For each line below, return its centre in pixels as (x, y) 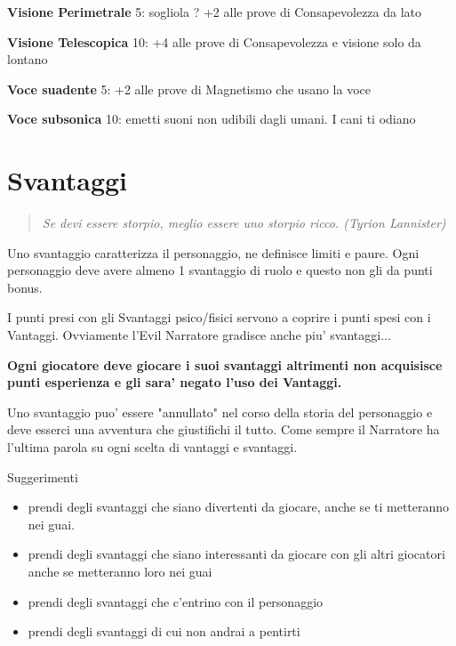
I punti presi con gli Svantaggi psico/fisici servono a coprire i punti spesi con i (219, 317)
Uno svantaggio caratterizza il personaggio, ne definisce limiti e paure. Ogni (213, 252)
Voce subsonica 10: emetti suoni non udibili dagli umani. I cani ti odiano (212, 119)
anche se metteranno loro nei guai (120, 571)
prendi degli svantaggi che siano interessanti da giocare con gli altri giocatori (236, 554)
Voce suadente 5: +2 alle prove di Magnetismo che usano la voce (189, 89)
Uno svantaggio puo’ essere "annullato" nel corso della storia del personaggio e (220, 412)
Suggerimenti (43, 476)
